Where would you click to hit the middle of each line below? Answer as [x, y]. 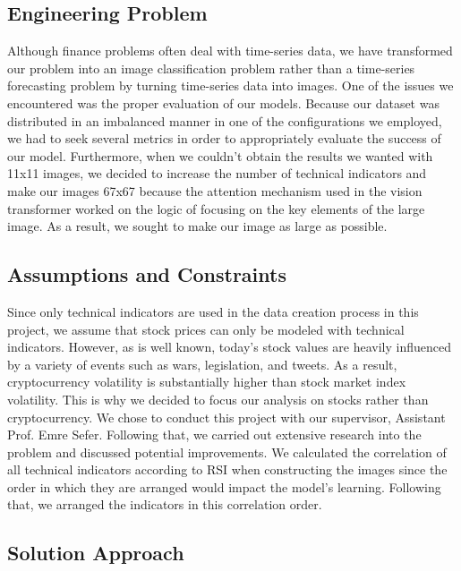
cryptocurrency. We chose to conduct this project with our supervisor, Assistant [226, 417]
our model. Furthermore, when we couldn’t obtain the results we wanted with [220, 155]
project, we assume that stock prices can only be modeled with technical [206, 329]
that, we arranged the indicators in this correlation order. [165, 504]
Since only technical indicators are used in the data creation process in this [213, 311]
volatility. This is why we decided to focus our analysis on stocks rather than [218, 399]
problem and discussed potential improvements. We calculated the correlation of [227, 452]
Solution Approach [96, 553]
